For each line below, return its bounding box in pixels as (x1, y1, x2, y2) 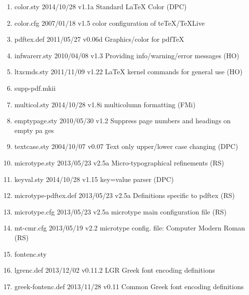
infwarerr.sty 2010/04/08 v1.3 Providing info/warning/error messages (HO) (14, 50, 239, 60)
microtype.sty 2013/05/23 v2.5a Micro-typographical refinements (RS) (14, 157, 224, 167)
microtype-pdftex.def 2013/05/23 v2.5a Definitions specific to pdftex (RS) (14, 190, 235, 200)
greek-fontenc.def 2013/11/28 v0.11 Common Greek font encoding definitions (14, 281, 244, 291)
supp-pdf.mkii (14, 82, 56, 93)
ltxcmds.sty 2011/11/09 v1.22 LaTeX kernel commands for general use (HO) (14, 66, 243, 77)
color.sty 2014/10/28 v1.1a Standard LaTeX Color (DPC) (14, 1, 187, 11)
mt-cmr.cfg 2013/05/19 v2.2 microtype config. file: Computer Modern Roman (14, 223, 245, 233)
